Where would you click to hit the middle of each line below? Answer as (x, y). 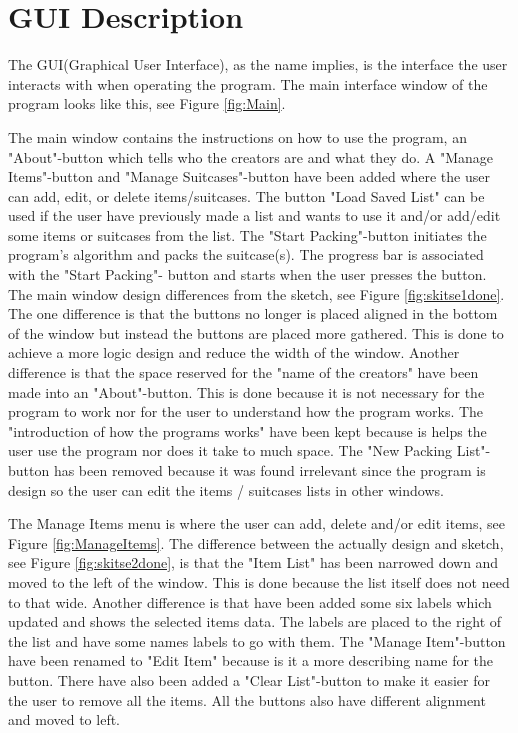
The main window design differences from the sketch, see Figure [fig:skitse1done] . (256, 293)
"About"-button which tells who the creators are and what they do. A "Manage (250, 156)
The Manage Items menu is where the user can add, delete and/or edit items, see (257, 523)
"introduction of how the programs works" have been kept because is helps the (247, 430)
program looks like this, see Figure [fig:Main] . (147, 103)
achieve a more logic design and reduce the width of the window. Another (234, 352)
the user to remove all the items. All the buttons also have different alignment (247, 699)
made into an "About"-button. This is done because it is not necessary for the (246, 391)
